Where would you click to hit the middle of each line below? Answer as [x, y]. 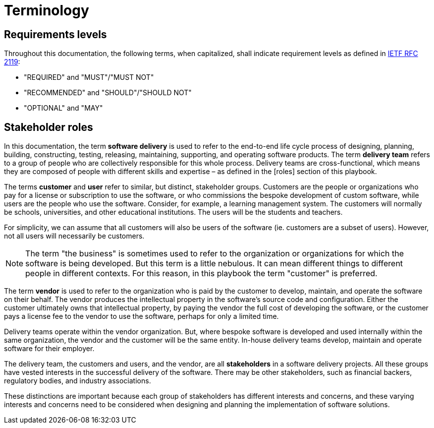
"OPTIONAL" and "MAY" [63, 108]
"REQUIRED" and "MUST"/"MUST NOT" [89, 77]
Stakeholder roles [49, 127]
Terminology [47, 10]
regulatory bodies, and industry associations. [78, 381]
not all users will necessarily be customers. [74, 236]
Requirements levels [55, 34]
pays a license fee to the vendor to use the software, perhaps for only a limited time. [141, 316]
